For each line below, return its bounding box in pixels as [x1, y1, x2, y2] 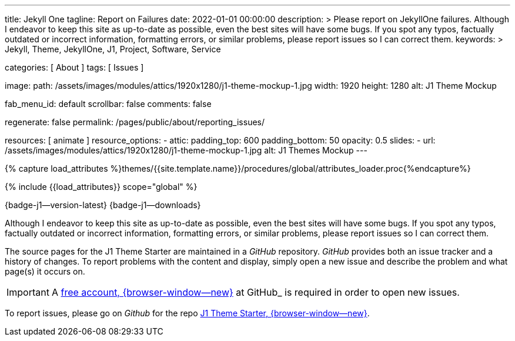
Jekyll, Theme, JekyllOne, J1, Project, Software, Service [5, 44, 221, 54]
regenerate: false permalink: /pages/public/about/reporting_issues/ [5, 117, 265, 127]
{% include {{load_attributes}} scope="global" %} [5, 182, 198, 192]
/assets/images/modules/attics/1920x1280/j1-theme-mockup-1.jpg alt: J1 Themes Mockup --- [5, 145, 367, 155]
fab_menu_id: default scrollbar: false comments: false [5, 99, 212, 109]
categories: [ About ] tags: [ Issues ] [5, 62, 144, 72]
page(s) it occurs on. [5, 266, 85, 276]
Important [6, 286, 49, 298]
